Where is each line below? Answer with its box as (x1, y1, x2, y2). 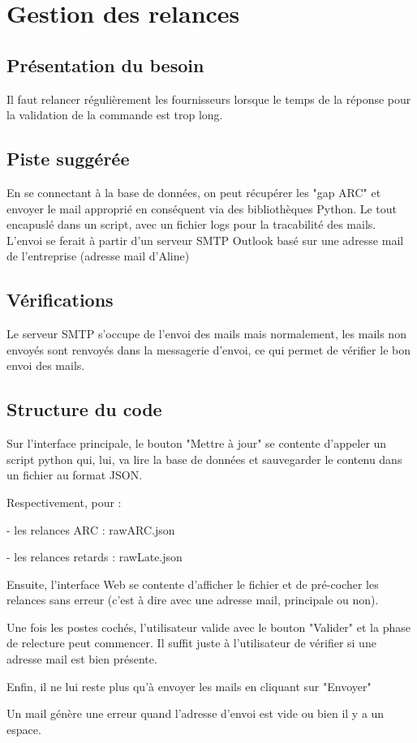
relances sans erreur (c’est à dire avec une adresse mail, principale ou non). (6, 591, 379, 608)
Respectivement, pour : (6, 493, 122, 510)
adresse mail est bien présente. (6, 651, 157, 668)
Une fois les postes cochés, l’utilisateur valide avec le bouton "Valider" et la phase (6, 618, 411, 635)
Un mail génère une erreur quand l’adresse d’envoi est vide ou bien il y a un (6, 705, 385, 722)
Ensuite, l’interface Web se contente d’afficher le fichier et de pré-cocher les (6, 575, 379, 592)
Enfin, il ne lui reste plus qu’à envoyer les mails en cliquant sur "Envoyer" (6, 677, 372, 694)
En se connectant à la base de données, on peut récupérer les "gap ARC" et (6, 183, 381, 200)
